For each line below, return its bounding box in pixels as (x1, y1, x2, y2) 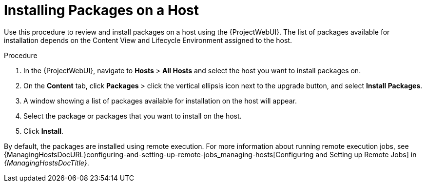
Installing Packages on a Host (4, 2, 199, 19)
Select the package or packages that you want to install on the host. (23, 111, 242, 120)
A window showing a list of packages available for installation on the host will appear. (23, 96, 297, 105)
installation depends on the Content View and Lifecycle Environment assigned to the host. (4, 36, 292, 44)
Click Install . (23, 126, 64, 135)
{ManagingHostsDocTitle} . (4, 158, 89, 167)
